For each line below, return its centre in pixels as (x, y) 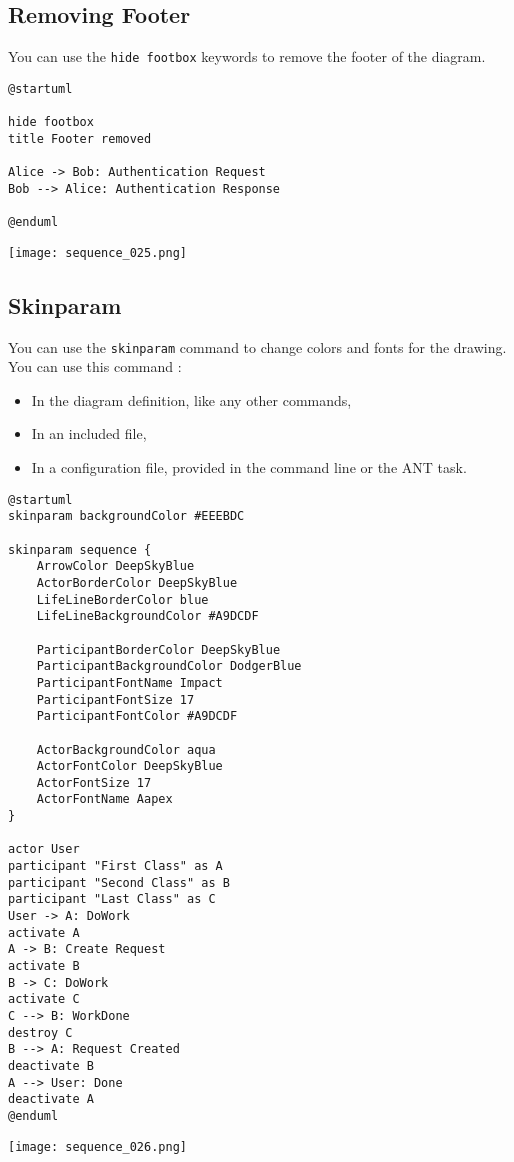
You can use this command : (95, 366)
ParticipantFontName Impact (129, 682)
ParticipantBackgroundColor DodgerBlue (169, 666)
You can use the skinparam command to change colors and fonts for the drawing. (257, 346)
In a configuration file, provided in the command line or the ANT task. (249, 467)
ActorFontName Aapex (104, 799)
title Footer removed (80, 138)
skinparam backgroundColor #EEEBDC (126, 516)
